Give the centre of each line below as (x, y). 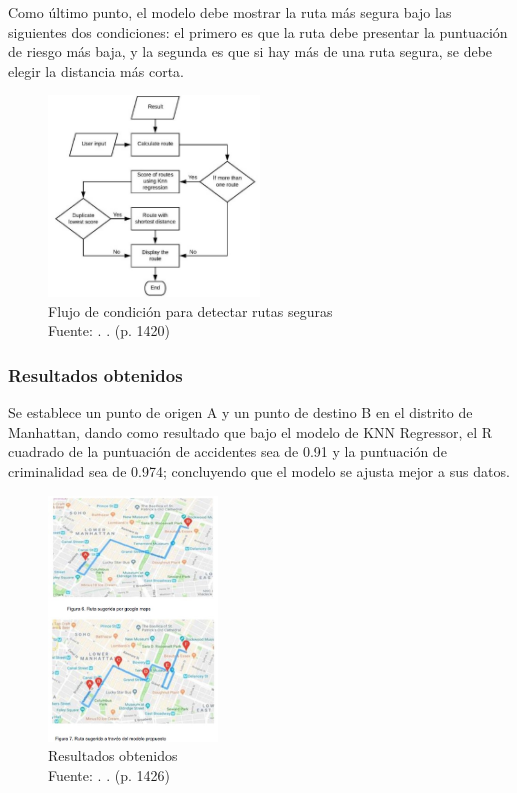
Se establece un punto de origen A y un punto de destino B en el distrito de (240, 412)
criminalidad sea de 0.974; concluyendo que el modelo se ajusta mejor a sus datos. (259, 471)
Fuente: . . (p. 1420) (109, 330)
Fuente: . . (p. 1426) (109, 774)
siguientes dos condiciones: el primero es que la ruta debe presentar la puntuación (258, 31)
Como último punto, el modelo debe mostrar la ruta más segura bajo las (230, 12)
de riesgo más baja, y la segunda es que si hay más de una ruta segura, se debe (250, 51)
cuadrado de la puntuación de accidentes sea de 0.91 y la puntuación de (227, 451)
